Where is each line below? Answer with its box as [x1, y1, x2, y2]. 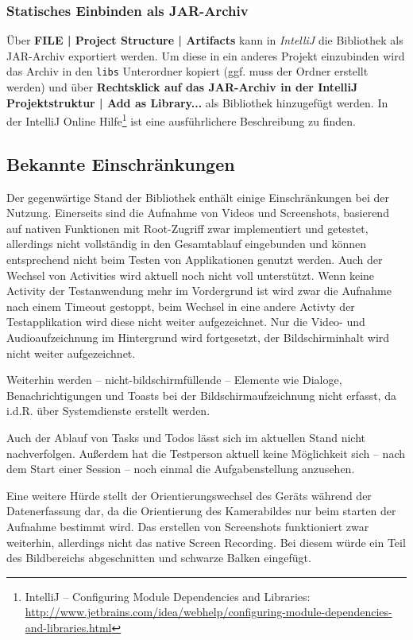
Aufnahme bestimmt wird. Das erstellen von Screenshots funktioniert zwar [6, 518, 369, 534]
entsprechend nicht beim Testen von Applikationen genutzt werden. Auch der [6, 251, 383, 268]
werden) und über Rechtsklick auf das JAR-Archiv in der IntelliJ [6, 79, 358, 95]
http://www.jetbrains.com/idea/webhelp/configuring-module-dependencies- [25, 603, 392, 620]
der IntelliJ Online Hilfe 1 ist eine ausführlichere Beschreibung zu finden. [6, 111, 356, 129]
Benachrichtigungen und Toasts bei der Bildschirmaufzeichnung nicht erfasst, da [6, 386, 396, 403]
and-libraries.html [25, 619, 112, 635]
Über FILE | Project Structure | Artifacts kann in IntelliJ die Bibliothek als [6, 32, 403, 48]
